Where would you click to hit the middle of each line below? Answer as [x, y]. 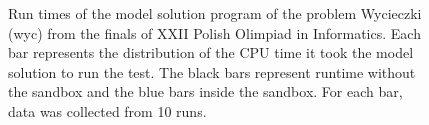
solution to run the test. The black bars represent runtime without [212, 71]
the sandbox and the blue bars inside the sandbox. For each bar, [205, 91]
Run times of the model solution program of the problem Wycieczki [215, 13]
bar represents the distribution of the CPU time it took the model [211, 52]
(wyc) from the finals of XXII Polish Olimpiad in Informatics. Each [214, 32]
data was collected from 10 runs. [107, 110]
